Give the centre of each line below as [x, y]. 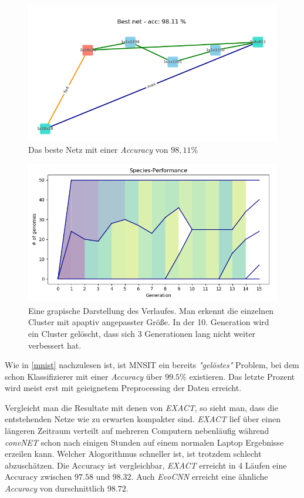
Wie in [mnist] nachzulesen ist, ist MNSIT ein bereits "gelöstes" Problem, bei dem [152, 365]
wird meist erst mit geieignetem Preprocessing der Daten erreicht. [123, 388]
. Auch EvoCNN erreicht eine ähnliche [200, 477]
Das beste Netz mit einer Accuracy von [98, 150]
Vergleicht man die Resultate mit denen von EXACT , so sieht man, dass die [141, 407]
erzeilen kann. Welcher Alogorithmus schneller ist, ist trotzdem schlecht [133, 454]
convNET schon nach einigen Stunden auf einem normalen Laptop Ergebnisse [144, 442]
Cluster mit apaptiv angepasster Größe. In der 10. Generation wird [149, 322]
